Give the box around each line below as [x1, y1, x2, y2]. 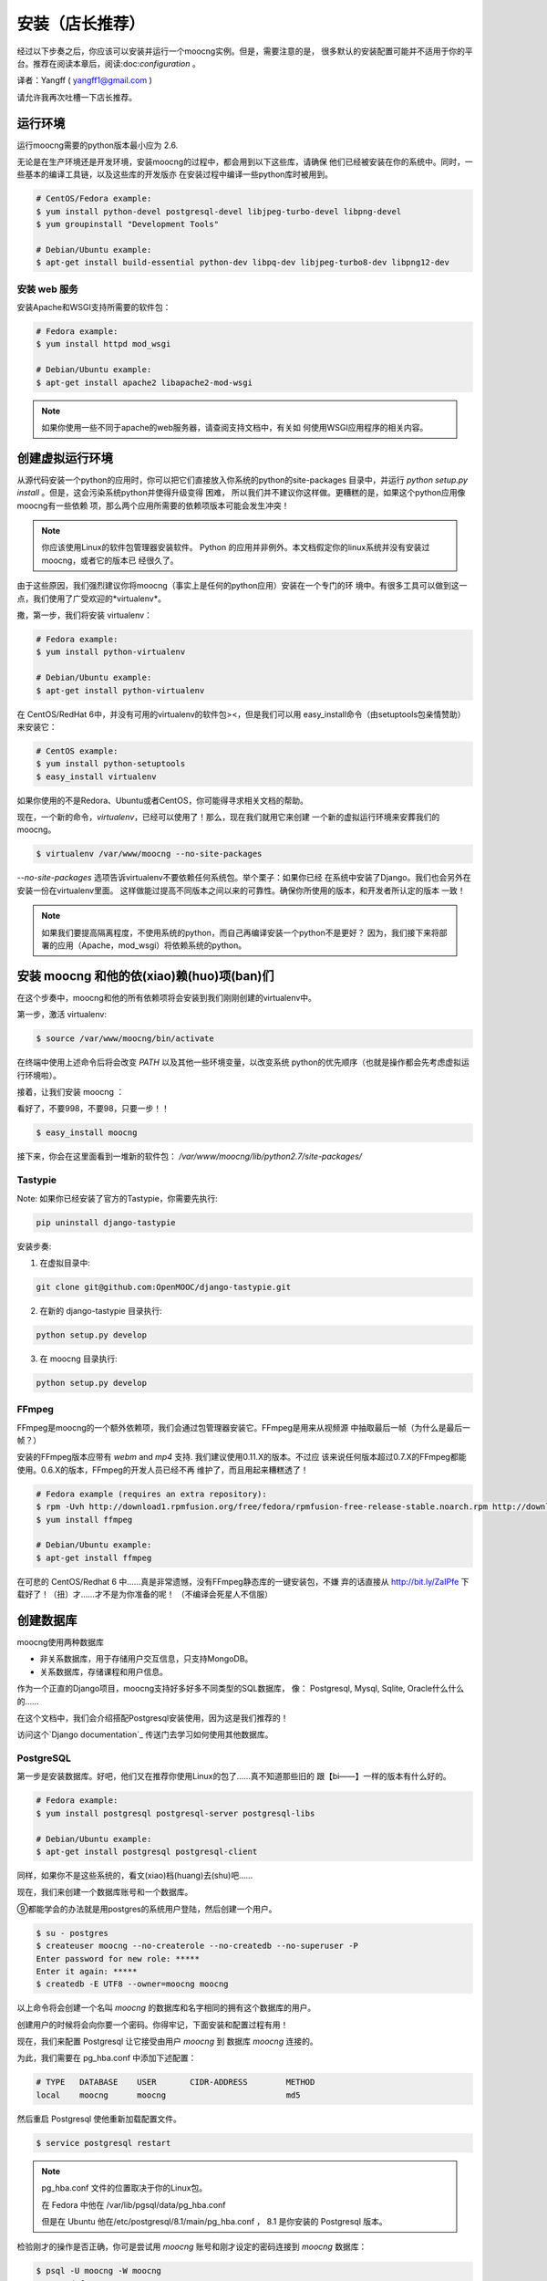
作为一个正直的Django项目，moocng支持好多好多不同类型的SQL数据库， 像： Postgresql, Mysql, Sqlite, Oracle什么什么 [16, 1683, 465, 1694]
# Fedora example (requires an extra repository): [36, 1488, 268, 1499]
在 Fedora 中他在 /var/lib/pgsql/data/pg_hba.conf [41, 2199, 227, 2210]
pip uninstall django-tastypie [36, 1217, 177, 1227]
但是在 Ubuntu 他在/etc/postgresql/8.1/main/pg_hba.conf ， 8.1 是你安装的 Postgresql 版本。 [41, 2215, 387, 2226]
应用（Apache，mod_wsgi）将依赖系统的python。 [57, 940, 247, 951]
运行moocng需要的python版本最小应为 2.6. [16, 140, 179, 151]
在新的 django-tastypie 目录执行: [39, 1305, 163, 1316]
